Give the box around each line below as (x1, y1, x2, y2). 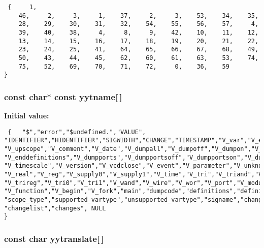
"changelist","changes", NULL (4, 204, 106, 212)
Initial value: (4, 110, 49, 121)
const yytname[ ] (54, 90, 122, 103)
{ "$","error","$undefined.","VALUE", (8, 128, 146, 136)
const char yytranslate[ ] (4, 232, 104, 244)
